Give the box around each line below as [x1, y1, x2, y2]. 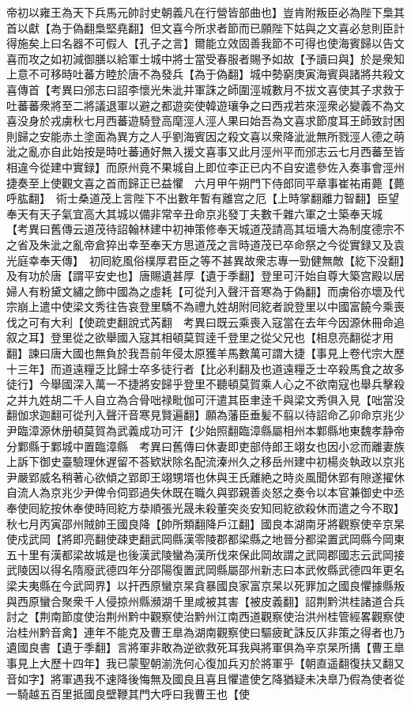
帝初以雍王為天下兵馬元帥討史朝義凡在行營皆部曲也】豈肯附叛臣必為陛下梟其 [6, 4, 405, 20]
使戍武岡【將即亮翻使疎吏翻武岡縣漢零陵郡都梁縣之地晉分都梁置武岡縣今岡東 [6, 531, 405, 547]
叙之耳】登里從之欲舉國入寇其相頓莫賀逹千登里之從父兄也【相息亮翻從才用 [6, 329, 394, 346]
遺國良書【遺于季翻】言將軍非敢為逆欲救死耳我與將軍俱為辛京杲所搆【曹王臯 [6, 639, 405, 656]
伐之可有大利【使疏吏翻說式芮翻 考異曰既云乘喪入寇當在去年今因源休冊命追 [6, 313, 405, 330]
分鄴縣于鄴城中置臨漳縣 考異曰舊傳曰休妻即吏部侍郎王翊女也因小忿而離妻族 [6, 437, 405, 454]
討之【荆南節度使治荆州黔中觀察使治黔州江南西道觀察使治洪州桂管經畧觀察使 [6, 608, 405, 625]
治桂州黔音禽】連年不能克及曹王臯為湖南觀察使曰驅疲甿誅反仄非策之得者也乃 [6, 623, 405, 640]
